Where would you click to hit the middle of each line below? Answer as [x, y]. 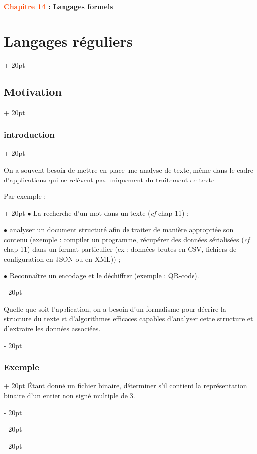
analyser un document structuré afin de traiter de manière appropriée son [122, 229]
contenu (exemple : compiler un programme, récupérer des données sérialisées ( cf [127, 239]
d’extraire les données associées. [52, 328]
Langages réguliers [68, 41]
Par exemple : [25, 196]
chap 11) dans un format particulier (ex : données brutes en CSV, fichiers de [120, 249]
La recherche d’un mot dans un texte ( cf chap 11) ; [111, 213]
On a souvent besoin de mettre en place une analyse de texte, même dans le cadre [128, 169]
